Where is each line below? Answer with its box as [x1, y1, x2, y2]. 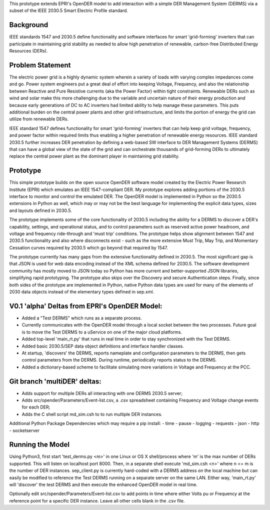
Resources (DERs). [9, 48, 48, 54]
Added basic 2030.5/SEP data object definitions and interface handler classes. [21, 343, 184, 349]
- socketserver [9, 427, 40, 433]
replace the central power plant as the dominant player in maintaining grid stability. [9, 153, 180, 159]
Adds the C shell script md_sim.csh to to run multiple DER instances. [21, 411, 162, 417]
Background [9, 20, 48, 29]
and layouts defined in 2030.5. [9, 207, 72, 213]
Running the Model [9, 440, 70, 449]
